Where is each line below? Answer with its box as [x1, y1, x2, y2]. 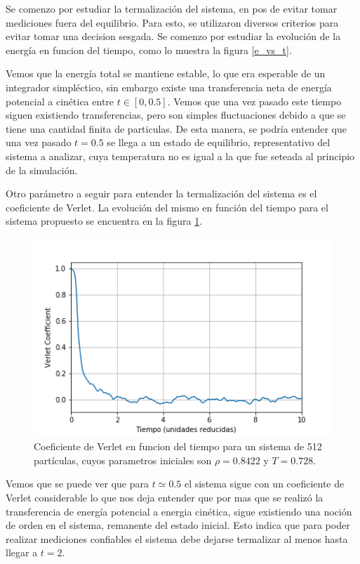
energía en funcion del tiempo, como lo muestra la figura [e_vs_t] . [6, 42, 292, 57]
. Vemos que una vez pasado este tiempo [167, 93, 342, 108]
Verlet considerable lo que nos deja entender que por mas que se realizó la [6, 490, 324, 504]
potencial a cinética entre [6, 93, 114, 108]
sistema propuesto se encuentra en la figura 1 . [6, 214, 203, 228]
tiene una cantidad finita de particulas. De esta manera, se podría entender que [6, 121, 347, 136]
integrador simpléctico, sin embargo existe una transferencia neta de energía [6, 79, 332, 94]
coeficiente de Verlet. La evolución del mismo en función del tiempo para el [6, 199, 328, 214]
